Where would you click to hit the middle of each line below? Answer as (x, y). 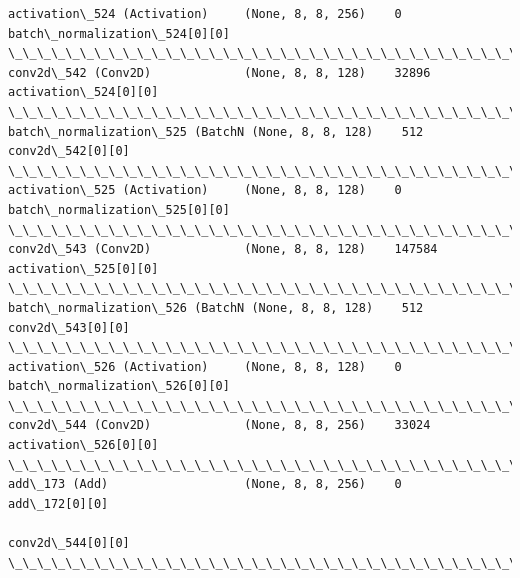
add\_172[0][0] (58, 503)
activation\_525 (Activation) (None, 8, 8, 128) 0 (205, 190)
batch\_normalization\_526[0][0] (119, 386)
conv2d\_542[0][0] (69, 151)
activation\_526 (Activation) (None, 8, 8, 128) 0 (205, 366)
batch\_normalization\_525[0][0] (119, 209)
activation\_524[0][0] (83, 92)
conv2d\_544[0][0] (69, 543)
